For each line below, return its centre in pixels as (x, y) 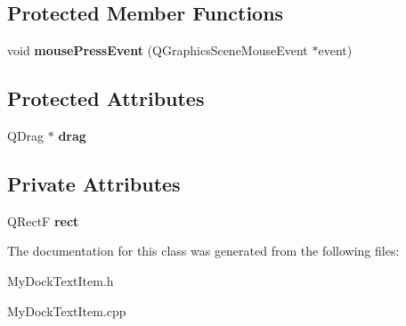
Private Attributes (94, 183)
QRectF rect (43, 220)
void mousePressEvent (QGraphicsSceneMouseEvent (158, 50)
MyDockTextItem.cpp (67, 310)
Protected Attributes (106, 98)
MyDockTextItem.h (61, 280)
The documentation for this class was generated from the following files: (203, 251)
